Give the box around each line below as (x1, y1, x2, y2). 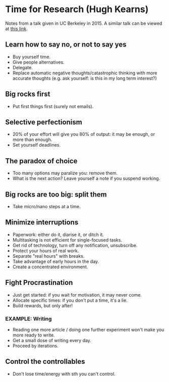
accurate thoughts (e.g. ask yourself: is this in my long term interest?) (12, 75, 157, 81)
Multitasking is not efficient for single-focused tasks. (12, 236, 123, 243)
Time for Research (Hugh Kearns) (5, 4, 149, 15)
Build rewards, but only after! (12, 302, 73, 309)
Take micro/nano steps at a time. (12, 204, 81, 209)
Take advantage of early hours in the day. (12, 258, 99, 264)
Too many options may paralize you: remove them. (12, 170, 118, 176)
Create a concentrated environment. (12, 264, 88, 270)
